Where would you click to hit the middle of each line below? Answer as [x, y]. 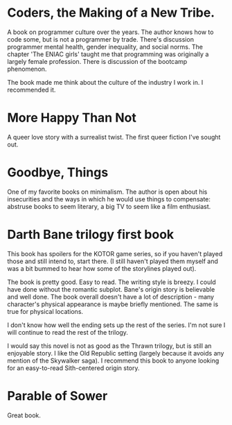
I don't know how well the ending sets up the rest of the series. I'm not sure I [116, 325]
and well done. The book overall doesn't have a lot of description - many [111, 297]
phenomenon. [27, 69]
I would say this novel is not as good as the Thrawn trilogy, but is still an [109, 346]
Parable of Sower [57, 395]
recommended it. [32, 90]
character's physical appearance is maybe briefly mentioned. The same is [113, 304]
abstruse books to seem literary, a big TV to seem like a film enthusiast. [109, 206]
